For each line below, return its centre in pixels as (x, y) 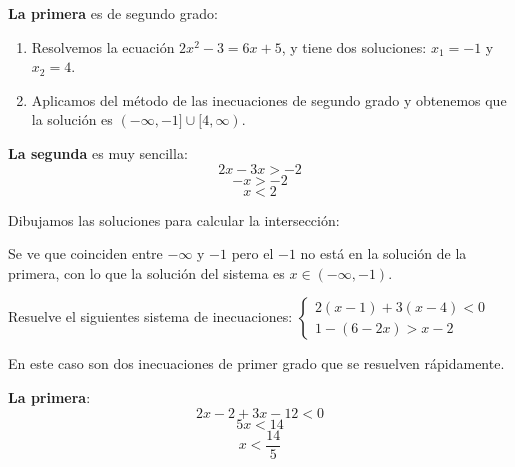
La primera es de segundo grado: (113, 13)
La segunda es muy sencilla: (98, 152)
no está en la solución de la (383, 253)
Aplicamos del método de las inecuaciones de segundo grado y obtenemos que (269, 99)
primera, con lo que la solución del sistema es (146, 272)
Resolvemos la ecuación (103, 46)
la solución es (72, 119)
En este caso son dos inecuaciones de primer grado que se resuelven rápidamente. (256, 363)
